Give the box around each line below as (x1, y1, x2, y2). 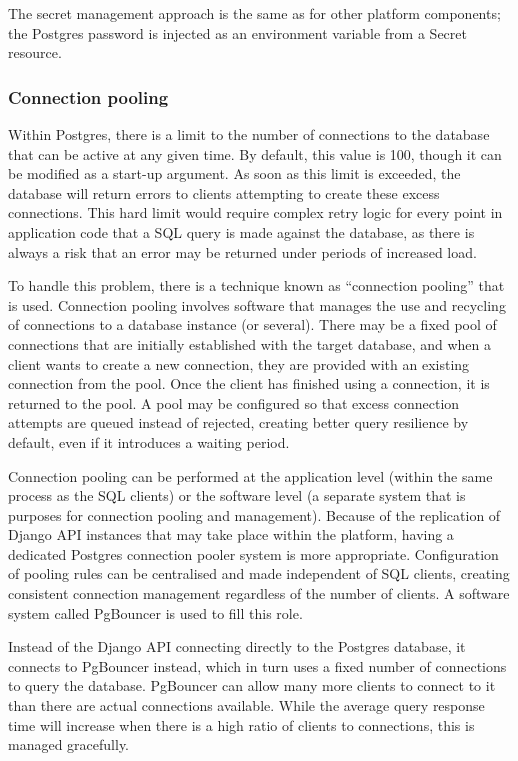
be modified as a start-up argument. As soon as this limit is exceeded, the (8, 163, 461, 184)
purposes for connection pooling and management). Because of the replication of (8, 504, 501, 525)
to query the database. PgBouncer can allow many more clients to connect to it (8, 675, 496, 696)
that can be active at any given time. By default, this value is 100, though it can (8, 143, 502, 164)
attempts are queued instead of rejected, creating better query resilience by (8, 412, 469, 433)
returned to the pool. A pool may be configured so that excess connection (8, 392, 460, 413)
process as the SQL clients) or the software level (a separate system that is (8, 485, 466, 506)
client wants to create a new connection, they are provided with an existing (8, 353, 470, 374)
